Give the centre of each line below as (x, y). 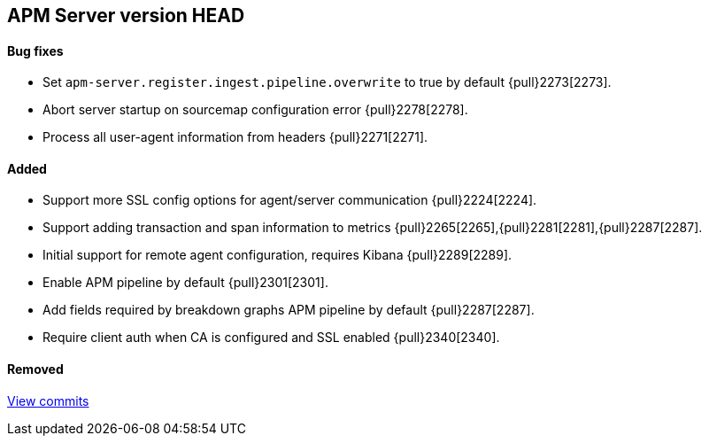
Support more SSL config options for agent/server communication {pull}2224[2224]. (290, 200)
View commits (48, 400)
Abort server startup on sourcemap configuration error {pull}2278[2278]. (255, 110)
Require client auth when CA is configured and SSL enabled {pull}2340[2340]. (271, 338)
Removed (35, 369)
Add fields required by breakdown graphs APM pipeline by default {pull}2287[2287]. (289, 310)
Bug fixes (35, 51)
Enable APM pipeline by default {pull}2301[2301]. (185, 283)
